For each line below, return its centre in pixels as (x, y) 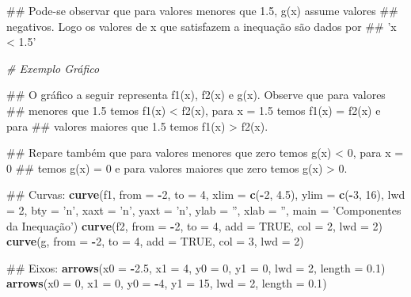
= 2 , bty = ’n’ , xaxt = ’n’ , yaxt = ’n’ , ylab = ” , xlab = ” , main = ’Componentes (204, 209)
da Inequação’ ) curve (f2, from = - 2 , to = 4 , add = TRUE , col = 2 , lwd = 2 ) (195, 225)
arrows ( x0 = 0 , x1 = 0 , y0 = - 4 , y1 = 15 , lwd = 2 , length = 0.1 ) (167, 283)
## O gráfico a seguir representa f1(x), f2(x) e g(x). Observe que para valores (196, 95)
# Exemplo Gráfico (53, 68)
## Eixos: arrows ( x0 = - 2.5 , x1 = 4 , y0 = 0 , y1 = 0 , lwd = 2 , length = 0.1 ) (196, 267)
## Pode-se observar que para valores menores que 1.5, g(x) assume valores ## (202, 10)
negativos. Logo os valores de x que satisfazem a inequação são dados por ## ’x (202, 26)
